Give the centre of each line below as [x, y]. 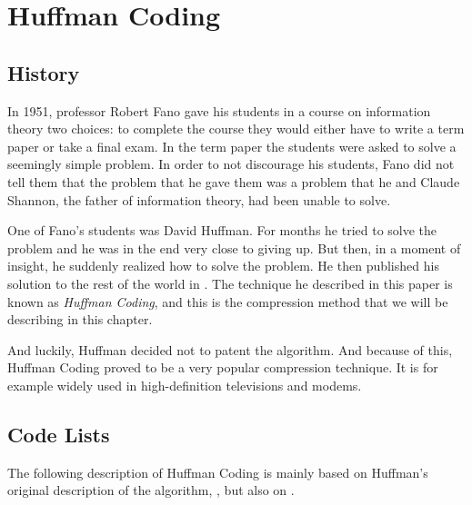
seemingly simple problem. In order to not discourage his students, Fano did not [231, 164]
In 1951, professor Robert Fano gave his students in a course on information [219, 110]
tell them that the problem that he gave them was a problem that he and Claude [234, 181]
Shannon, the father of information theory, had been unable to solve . [199, 199]
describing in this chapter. [80, 319]
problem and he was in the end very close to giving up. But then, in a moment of [234, 248]
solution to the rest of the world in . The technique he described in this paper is [230, 283]
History [44, 72]
